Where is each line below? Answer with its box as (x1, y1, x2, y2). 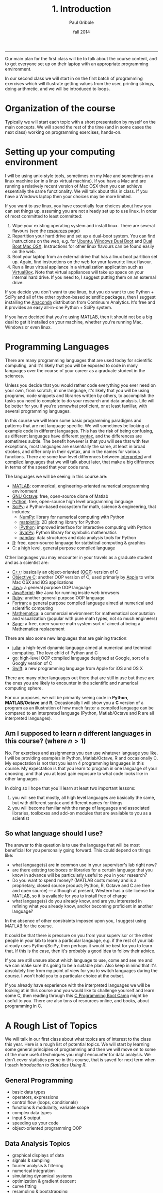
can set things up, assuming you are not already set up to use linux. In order (5, 208, 157, 214)
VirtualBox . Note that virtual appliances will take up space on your (12, 269, 144, 275)
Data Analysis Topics (5, 1139, 70, 1148)
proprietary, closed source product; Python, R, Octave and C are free (12, 883, 150, 888)
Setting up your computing (5, 146, 115, 158)
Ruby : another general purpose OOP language (12, 595, 105, 600)
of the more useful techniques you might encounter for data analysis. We (5, 1052, 151, 1058)
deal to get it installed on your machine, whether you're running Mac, (5, 319, 143, 325)
